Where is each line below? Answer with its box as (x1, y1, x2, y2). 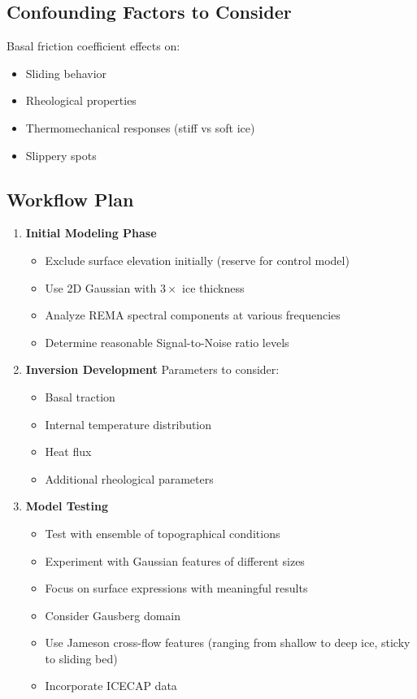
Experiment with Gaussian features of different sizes (45, 552, 305, 569)
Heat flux (45, 443, 92, 460)
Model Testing (25, 497, 109, 514)
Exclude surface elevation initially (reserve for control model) (45, 251, 350, 268)
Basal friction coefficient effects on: (7, 37, 180, 54)
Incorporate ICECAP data (45, 677, 177, 694)
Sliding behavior (25, 64, 107, 81)
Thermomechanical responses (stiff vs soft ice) (25, 119, 255, 136)
